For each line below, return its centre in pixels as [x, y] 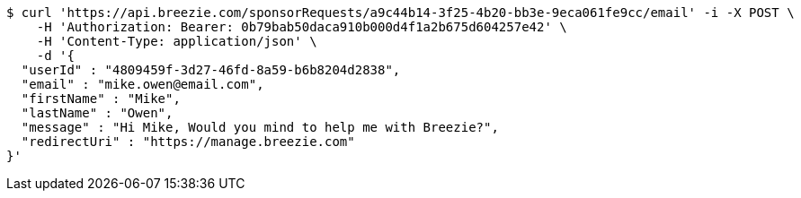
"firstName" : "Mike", [101, 99]
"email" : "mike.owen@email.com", [142, 84]
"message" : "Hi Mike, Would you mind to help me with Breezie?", [260, 127]
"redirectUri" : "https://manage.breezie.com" [188, 142]
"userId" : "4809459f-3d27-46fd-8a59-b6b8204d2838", [211, 70]
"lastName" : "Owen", [97, 113]
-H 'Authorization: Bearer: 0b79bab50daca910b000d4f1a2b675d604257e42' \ [302, 27]
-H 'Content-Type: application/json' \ [177, 41]
